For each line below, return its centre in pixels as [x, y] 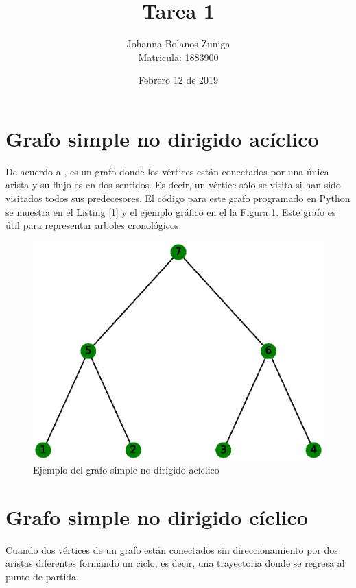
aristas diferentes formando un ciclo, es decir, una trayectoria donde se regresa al [175, 563]
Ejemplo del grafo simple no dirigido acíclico [126, 470]
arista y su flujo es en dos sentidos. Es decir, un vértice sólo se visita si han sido [173, 185]
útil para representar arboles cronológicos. [94, 225]
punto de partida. [43, 577]
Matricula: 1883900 [178, 57]
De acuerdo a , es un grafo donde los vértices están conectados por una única [167, 171]
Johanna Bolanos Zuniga [178, 44]
